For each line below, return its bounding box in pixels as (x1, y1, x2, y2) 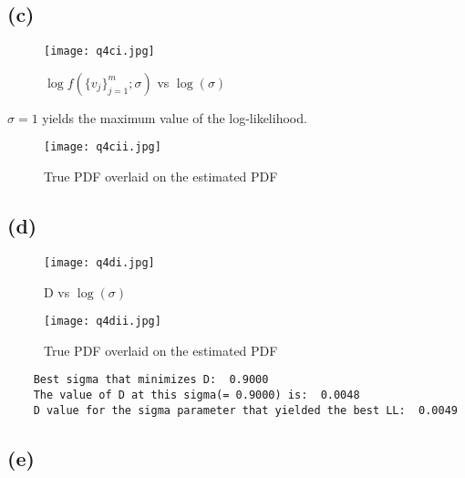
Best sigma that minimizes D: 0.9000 (33, 373, 269, 387)
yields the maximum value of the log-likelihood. (42, 108, 307, 127)
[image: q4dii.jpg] (44, 315, 161, 328)
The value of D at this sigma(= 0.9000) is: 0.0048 (33, 389, 360, 402)
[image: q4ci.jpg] (44, 45, 155, 58)
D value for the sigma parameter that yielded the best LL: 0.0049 (33, 403, 458, 417)
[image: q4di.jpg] (44, 255, 155, 269)
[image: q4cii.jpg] (44, 140, 161, 154)
